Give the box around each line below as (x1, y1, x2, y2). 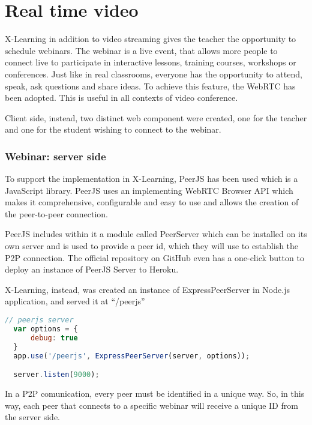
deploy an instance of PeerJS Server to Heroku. (5, 263, 179, 276)
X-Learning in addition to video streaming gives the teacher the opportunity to (5, 32, 296, 45)
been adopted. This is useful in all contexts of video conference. (5, 91, 238, 104)
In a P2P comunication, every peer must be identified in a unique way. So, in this (5, 387, 305, 399)
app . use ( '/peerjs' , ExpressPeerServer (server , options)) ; (13, 351, 250, 360)
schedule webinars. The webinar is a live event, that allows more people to (5, 44, 278, 56)
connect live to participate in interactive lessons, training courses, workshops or (5, 56, 296, 68)
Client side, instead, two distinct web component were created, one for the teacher (5, 111, 307, 124)
